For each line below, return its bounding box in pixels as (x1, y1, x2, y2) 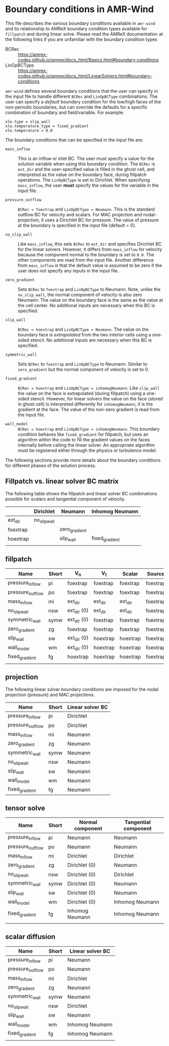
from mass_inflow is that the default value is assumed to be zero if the (18, 262, 162, 268)
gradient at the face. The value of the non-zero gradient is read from (18, 406, 160, 412)
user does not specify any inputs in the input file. (18, 267, 119, 273)
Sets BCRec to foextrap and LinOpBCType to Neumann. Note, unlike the (18, 286, 161, 292)
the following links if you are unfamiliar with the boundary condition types (5, 36, 157, 42)
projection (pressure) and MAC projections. (5, 691, 95, 698)
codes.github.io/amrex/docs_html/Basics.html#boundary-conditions (18, 56, 159, 63)
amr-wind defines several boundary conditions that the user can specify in (5, 88, 158, 94)
